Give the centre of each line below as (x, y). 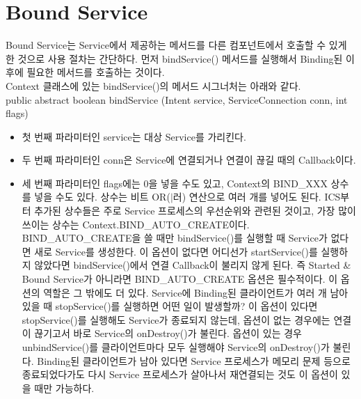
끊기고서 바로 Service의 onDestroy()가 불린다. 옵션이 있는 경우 (168, 333)
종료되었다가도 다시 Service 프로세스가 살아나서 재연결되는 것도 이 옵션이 (180, 374)
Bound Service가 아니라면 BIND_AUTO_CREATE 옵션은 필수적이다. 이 (180, 279)
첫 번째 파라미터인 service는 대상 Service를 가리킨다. (134, 136)
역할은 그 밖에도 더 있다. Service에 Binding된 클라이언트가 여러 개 (185, 292)
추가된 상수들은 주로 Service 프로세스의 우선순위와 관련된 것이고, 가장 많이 (195, 211)
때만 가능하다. (64, 388)
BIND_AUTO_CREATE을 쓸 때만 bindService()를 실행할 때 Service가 (175, 238)
